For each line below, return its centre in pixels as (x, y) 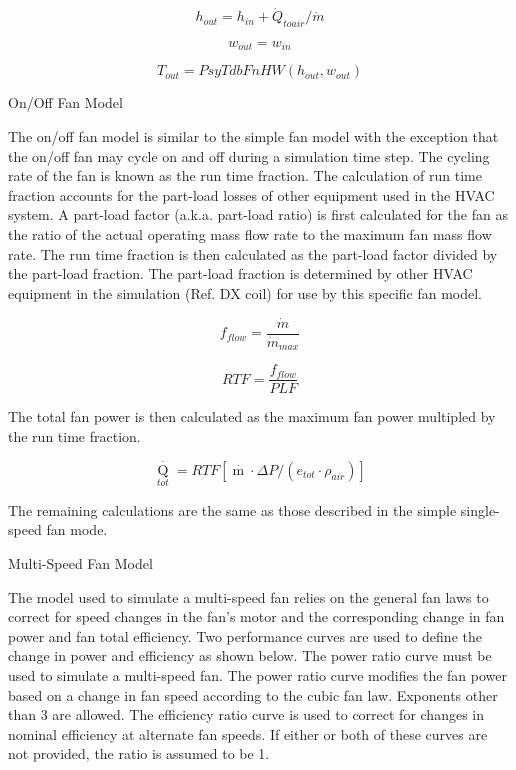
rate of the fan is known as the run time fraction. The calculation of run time (245, 175)
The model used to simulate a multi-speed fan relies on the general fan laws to (248, 596)
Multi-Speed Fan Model (80, 563)
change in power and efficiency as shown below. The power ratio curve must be (250, 655)
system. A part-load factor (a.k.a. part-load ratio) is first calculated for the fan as (258, 214)
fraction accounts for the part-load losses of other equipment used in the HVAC (251, 194)
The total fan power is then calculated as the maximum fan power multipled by (252, 416)
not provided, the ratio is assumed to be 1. (139, 753)
